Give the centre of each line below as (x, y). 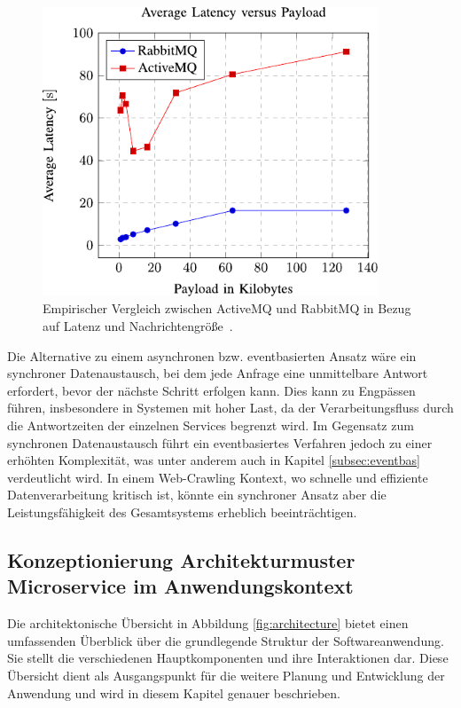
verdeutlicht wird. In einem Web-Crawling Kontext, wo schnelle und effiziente (218, 477)
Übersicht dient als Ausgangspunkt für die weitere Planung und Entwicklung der (226, 675)
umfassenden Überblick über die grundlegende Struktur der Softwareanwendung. (226, 640)
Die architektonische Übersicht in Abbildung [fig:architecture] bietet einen (208, 623)
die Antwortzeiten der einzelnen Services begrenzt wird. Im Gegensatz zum (211, 425)
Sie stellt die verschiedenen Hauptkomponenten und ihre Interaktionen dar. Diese (228, 658)
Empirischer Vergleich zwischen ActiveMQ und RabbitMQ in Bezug (227, 308)
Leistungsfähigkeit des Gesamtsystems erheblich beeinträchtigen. (182, 512)
